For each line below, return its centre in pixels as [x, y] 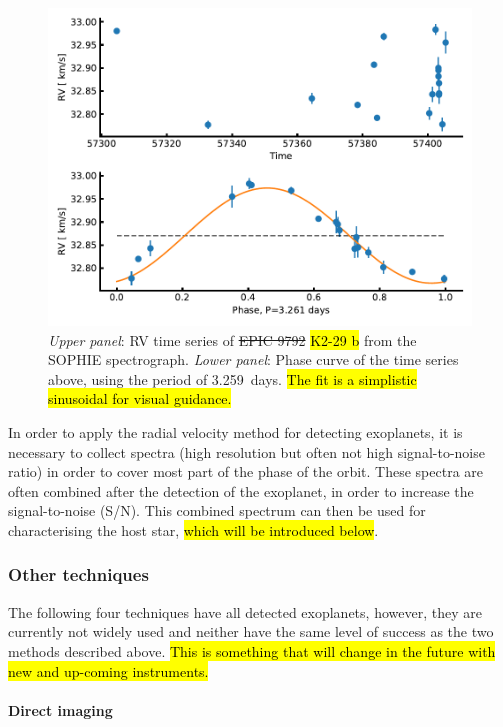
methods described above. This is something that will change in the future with [252, 650]
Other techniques [78, 574]
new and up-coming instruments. [108, 670]
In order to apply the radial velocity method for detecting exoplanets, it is [235, 431]
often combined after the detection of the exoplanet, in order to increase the [241, 490]
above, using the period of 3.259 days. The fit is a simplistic [232, 378]
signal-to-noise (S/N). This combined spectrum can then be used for [217, 510]
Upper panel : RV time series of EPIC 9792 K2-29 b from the [232, 339]
